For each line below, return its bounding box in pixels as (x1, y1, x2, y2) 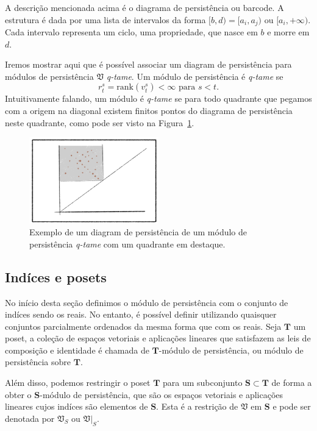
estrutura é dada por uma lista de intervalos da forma (5, 13, 206, 26)
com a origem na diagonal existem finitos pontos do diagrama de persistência (5, 104, 293, 117)
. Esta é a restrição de (156, 400, 238, 413)
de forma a (271, 376, 312, 389)
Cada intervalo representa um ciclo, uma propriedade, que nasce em (5, 26, 258, 38)
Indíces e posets (5, 267, 107, 286)
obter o (5, 388, 32, 401)
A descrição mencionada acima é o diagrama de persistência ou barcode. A (5, 1, 284, 13)
